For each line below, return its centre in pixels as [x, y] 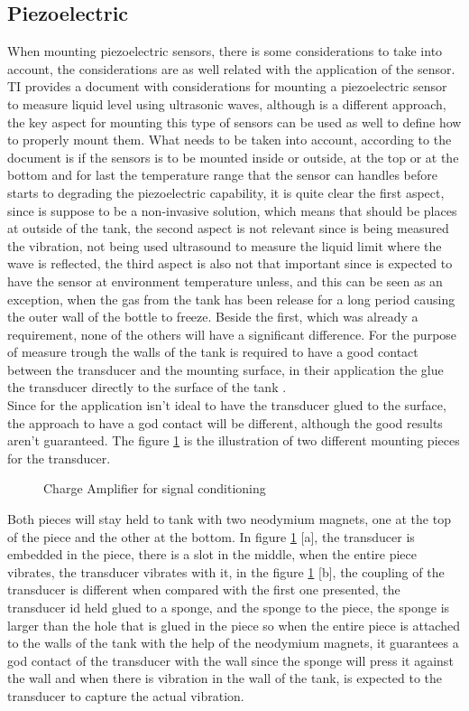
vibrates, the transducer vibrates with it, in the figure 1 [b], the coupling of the [226, 571]
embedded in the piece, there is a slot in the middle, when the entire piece [212, 554]
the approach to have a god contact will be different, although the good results [225, 422]
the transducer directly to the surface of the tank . [147, 387]
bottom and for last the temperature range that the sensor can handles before [222, 175]
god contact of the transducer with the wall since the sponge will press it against [230, 660]
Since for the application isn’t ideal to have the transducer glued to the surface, [227, 405]
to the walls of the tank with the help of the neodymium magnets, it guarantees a [233, 643]
